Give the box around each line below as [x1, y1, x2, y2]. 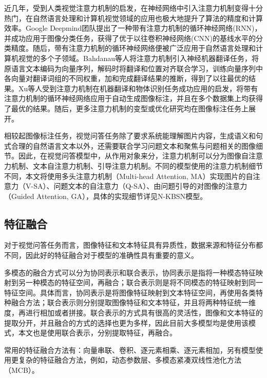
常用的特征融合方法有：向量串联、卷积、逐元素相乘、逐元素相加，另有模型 [4, 344, 256, 355]
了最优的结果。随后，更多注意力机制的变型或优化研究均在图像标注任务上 [4, 103, 249, 113]
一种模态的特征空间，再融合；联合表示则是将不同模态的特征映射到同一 [25, 277, 263, 288]
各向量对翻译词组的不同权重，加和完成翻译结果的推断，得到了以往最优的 [4, 73, 249, 84]
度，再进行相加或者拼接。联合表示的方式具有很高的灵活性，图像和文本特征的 [4, 307, 263, 318]
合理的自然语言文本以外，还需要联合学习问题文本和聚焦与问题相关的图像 [11, 140, 256, 151]
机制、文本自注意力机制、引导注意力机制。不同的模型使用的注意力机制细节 [11, 160, 263, 171]
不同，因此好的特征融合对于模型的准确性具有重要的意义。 [4, 250, 198, 261]
